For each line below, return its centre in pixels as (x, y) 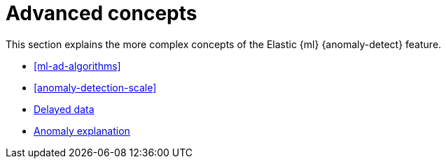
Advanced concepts (102, 13)
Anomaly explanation (82, 131)
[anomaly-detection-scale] (95, 87)
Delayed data (64, 109)
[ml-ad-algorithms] (77, 66)
